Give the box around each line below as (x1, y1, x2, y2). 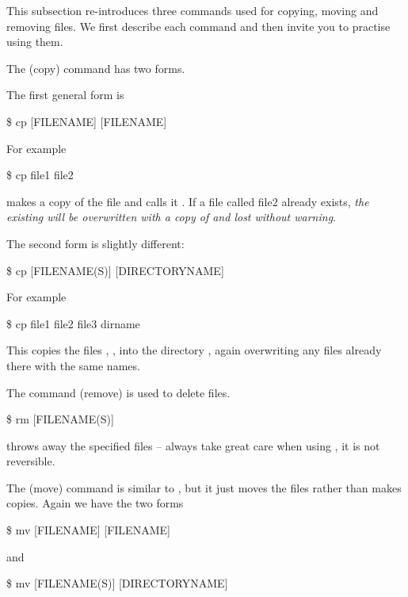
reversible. (6, 453, 55, 469)
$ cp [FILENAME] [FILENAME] (6, 113, 167, 129)
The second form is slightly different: (6, 235, 185, 251)
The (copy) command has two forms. (6, 59, 185, 76)
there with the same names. (6, 357, 140, 373)
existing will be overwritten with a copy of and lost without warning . (6, 209, 336, 225)
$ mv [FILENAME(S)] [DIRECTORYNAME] (6, 575, 228, 591)
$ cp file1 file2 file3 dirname (6, 315, 140, 331)
